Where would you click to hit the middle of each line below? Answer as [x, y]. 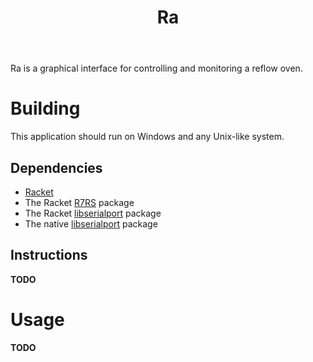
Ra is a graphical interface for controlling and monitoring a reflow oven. [156, 68]
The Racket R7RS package [79, 202]
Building [45, 108]
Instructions [49, 255]
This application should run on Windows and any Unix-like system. [147, 137]
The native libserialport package [91, 223]
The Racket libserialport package [93, 213]
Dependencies [56, 167]
